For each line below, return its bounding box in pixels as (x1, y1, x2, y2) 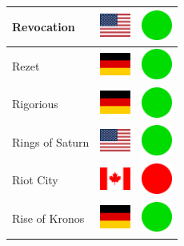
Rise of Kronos (12, 210, 85, 227)
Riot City (12, 171, 58, 188)
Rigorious (12, 95, 58, 112)
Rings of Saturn (12, 133, 90, 150)
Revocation (12, 18, 75, 34)
